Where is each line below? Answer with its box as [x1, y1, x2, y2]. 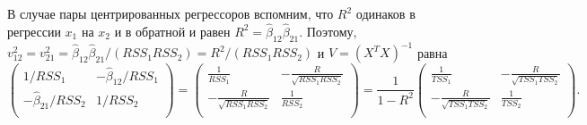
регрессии [7, 21, 61, 40]
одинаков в [355, 4, 416, 22]
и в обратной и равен [114, 21, 231, 40]
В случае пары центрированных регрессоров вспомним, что [7, 4, 334, 22]
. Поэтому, [299, 21, 357, 40]
